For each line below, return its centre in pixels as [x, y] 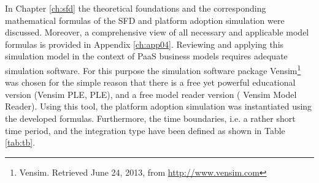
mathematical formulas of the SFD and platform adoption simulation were [145, 20]
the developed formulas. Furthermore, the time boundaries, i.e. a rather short [150, 118]
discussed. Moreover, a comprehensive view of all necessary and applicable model [157, 32]
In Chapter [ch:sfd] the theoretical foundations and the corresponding [136, 8]
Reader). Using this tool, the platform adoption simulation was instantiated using [159, 106]
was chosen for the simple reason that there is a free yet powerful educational [150, 82]
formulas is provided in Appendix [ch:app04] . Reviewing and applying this [144, 44]
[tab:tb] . [20, 142]
